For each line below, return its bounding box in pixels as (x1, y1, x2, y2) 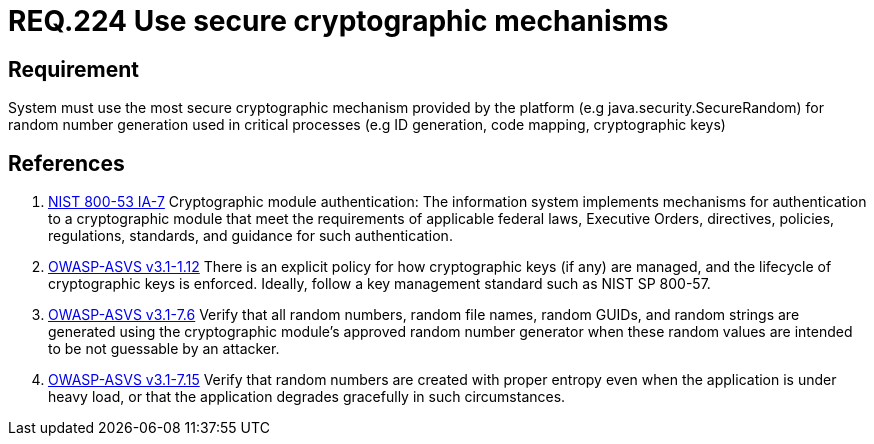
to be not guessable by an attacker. (48, 340, 280, 358)
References (8, 150, 125, 176)
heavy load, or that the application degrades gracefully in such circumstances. (48, 388, 566, 406)
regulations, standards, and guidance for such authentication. (48, 227, 453, 245)
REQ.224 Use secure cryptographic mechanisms (8, 4, 669, 38)
